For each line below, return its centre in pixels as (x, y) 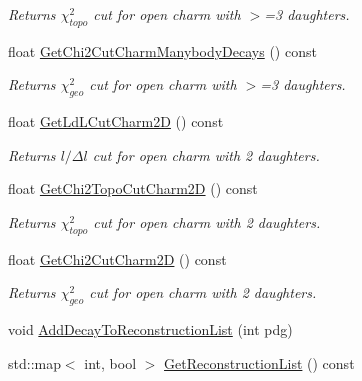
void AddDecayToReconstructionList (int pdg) (150, 329)
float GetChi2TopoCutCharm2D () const (133, 188)
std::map (34, 362)
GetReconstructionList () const (259, 362)
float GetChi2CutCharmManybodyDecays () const (162, 50)
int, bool (110, 362)
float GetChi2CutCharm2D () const (117, 258)
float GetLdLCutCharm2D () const (116, 121)
